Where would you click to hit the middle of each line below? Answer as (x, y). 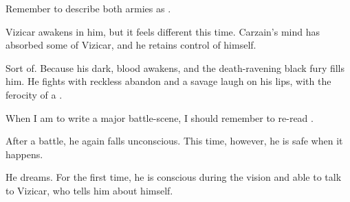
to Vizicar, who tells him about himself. (89, 190)
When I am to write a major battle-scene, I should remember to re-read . (160, 117)
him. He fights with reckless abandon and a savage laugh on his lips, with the (168, 81)
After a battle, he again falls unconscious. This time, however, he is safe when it (174, 141)
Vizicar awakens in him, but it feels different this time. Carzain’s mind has (163, 31)
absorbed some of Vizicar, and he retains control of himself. (131, 45)
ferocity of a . (34, 94)
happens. (24, 154)
